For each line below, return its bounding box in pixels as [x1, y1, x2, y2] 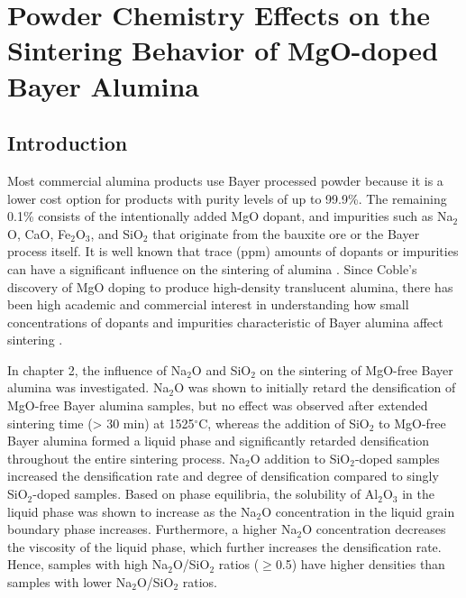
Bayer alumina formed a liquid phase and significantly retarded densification [7, 431, 430, 450]
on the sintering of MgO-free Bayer [260, 360, 453, 379]
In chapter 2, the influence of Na [7, 360, 187, 379]
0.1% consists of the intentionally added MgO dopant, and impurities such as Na [7, 207, 453, 225]
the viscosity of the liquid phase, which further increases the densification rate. [7, 537, 442, 556]
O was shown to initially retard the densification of [174, 378, 456, 397]
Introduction [7, 129, 128, 157]
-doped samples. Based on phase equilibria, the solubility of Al [32, 484, 379, 503]
